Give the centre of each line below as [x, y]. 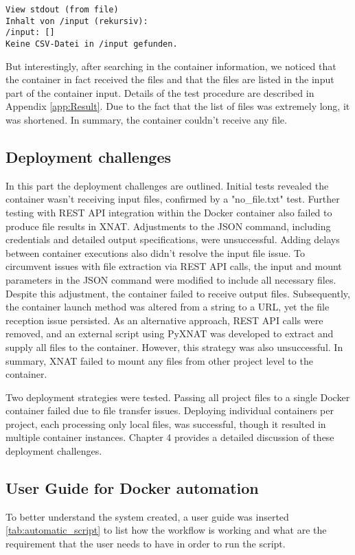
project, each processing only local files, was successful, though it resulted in [166, 423]
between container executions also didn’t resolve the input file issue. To [156, 252]
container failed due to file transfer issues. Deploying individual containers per [170, 410]
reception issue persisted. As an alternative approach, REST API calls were [164, 320]
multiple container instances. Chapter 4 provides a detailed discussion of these [170, 437]
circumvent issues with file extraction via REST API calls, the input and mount [174, 266]
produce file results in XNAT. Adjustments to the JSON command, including [168, 226]
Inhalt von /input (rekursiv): [77, 21]
